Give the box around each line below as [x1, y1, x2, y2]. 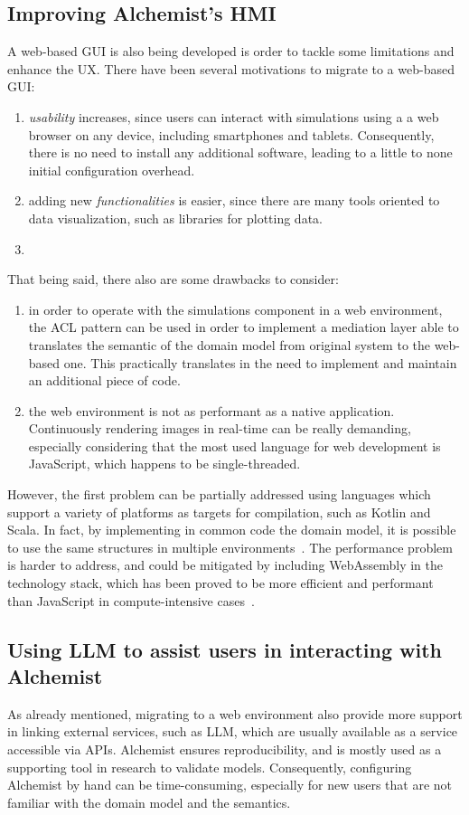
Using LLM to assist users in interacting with [7, 635, 442, 663]
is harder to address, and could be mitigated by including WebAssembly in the [7, 555, 443, 574]
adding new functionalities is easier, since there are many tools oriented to [28, 191, 440, 210]
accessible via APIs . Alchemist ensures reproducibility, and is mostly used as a [7, 740, 442, 759]
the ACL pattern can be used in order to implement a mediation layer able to [28, 317, 459, 336]
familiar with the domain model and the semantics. [7, 792, 291, 811]
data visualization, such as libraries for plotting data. [28, 208, 323, 227]
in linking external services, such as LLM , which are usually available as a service [7, 722, 458, 741]
